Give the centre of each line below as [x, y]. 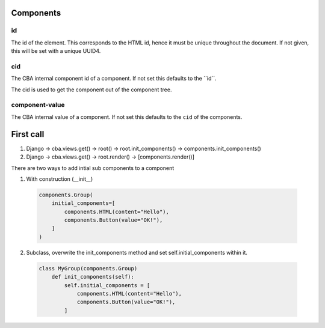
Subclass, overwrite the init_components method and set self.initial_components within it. [137, 252]
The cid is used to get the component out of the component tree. [91, 90]
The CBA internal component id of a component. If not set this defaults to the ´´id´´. [114, 79]
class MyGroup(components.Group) [88, 268]
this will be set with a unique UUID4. [56, 51]
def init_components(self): [93, 277]
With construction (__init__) [60, 179]
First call [28, 134]
